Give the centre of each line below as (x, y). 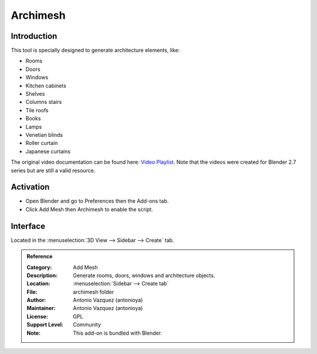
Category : (39, 267)
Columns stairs (44, 102)
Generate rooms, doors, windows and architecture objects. (144, 275)
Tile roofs (37, 110)
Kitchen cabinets (46, 86)
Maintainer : (41, 308)
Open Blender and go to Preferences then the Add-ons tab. (97, 201)
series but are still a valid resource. (53, 170)
